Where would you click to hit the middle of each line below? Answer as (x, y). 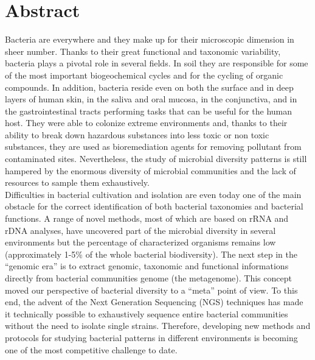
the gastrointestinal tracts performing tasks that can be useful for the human (149, 111)
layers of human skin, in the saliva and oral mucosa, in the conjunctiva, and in (151, 99)
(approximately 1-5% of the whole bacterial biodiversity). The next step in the (151, 254)
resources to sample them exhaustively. (77, 182)
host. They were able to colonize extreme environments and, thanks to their (146, 123)
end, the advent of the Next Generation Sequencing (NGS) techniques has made (154, 302)
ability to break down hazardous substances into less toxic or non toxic (137, 134)
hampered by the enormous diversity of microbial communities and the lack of (151, 170)
